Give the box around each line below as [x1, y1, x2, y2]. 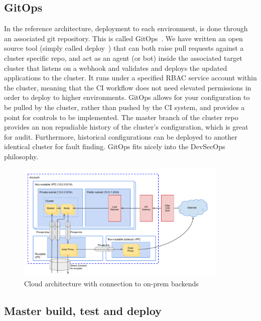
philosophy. [4, 151, 39, 161]
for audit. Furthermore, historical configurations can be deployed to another [4, 131, 237, 142]
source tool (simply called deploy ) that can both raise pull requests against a [4, 43, 244, 53]
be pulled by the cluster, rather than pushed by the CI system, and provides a [4, 101, 245, 112]
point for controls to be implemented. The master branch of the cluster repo [4, 112, 238, 122]
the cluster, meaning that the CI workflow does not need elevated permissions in [4, 82, 251, 92]
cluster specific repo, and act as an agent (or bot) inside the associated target [4, 52, 242, 63]
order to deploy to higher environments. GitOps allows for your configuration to [4, 92, 250, 102]
